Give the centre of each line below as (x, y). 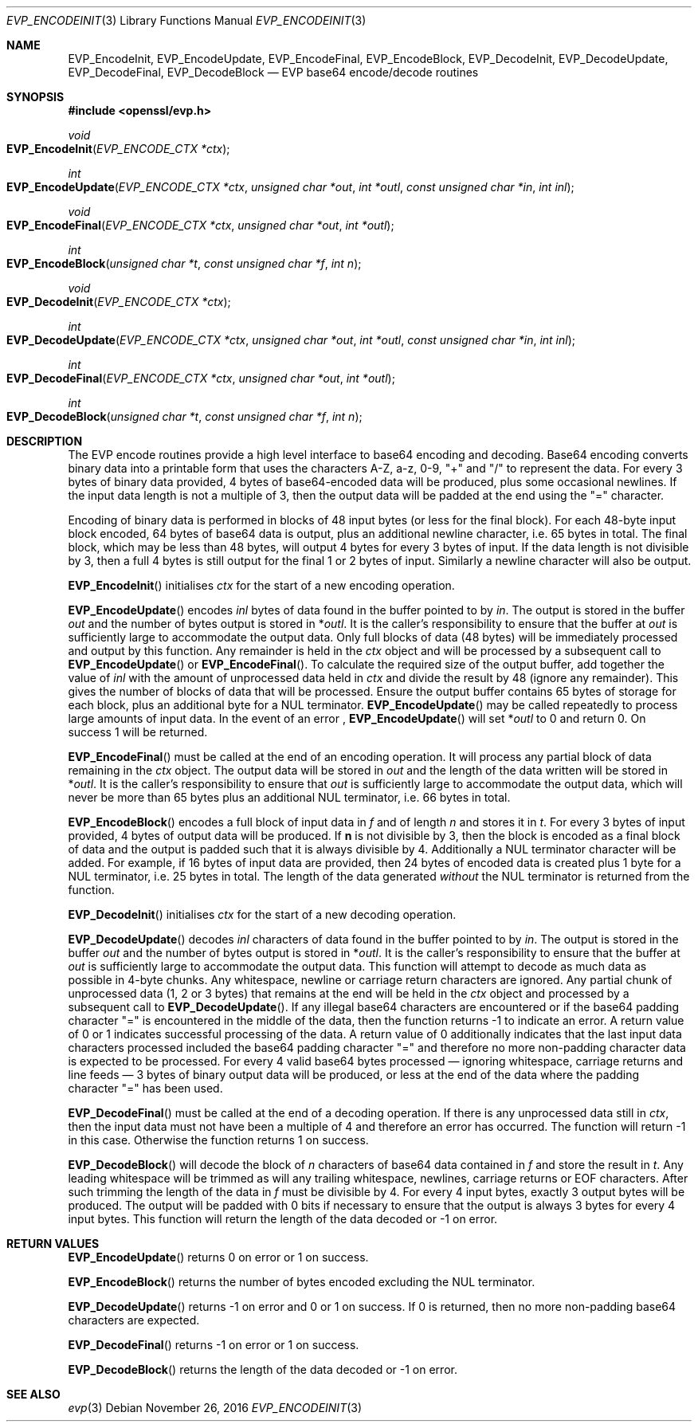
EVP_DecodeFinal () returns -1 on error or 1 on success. (214, 1345)
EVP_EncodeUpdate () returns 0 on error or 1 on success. (218, 1257)
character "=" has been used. (145, 1088)
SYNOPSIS (35, 97)
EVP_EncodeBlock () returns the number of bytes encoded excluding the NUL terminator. (302, 1282)
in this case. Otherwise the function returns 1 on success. (218, 1140)
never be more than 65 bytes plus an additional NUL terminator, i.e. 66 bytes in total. (289, 797)
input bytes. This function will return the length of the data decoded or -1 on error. (283, 1219)
